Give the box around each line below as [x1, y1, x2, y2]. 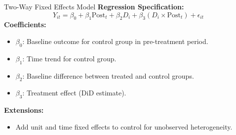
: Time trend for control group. [22, 53, 117, 63]
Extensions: [4, 105, 44, 115]
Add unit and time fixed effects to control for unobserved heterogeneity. [15, 121, 233, 132]
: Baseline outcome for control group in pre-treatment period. [22, 36, 208, 46]
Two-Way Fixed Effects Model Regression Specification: [4, 1, 184, 11]
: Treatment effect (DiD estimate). [22, 88, 126, 98]
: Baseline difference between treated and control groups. [22, 70, 194, 81]
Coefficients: [4, 19, 46, 30]
